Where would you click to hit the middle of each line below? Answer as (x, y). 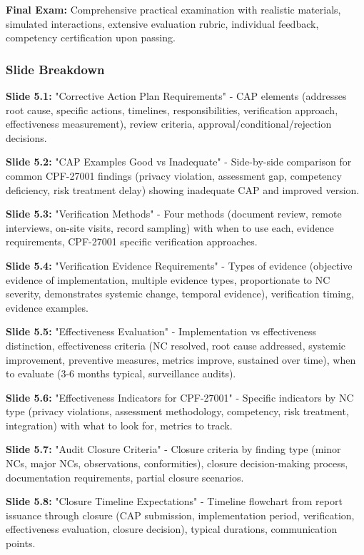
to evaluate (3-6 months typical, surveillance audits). (121, 373)
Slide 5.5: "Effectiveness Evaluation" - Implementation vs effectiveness (161, 331)
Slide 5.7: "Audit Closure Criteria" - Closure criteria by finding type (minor (173, 449)
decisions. (26, 137)
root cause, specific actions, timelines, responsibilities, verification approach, (172, 110)
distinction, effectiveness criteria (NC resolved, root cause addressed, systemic (176, 345)
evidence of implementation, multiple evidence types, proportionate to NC (168, 279)
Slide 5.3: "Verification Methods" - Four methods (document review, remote (174, 214)
